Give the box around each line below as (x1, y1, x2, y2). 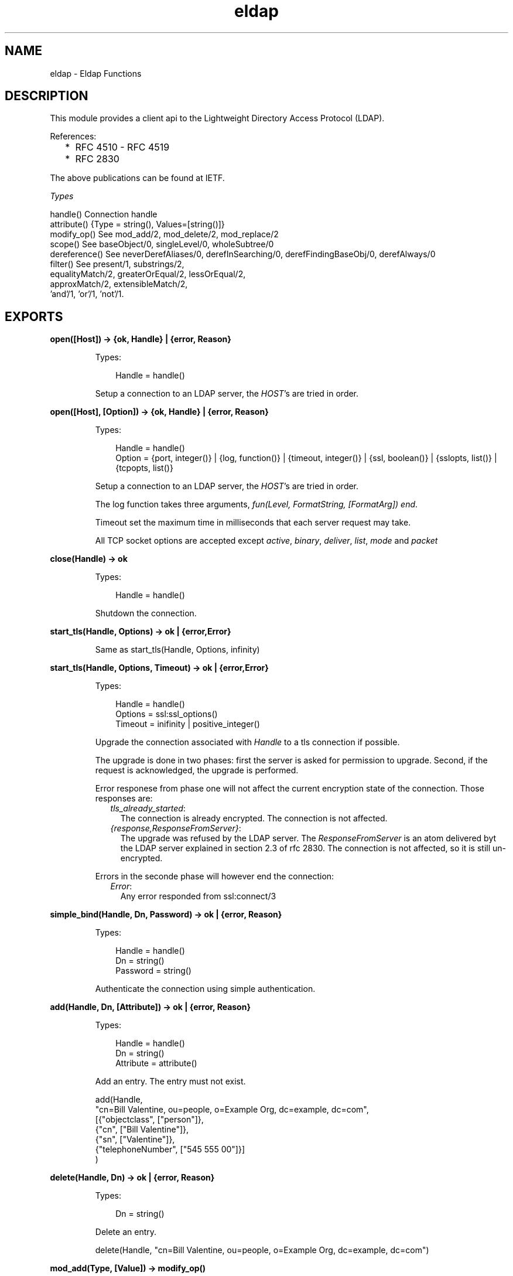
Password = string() (115, 965, 191, 976)
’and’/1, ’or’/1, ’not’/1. (50, 289, 124, 299)
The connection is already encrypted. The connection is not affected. (120, 813, 388, 824)
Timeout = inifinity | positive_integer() (115, 719, 260, 729)
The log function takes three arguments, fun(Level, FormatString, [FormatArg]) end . (95, 499, 418, 510)
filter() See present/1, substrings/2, (50, 259, 184, 269)
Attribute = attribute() (115, 1058, 197, 1069)
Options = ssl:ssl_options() (115, 709, 218, 719)
